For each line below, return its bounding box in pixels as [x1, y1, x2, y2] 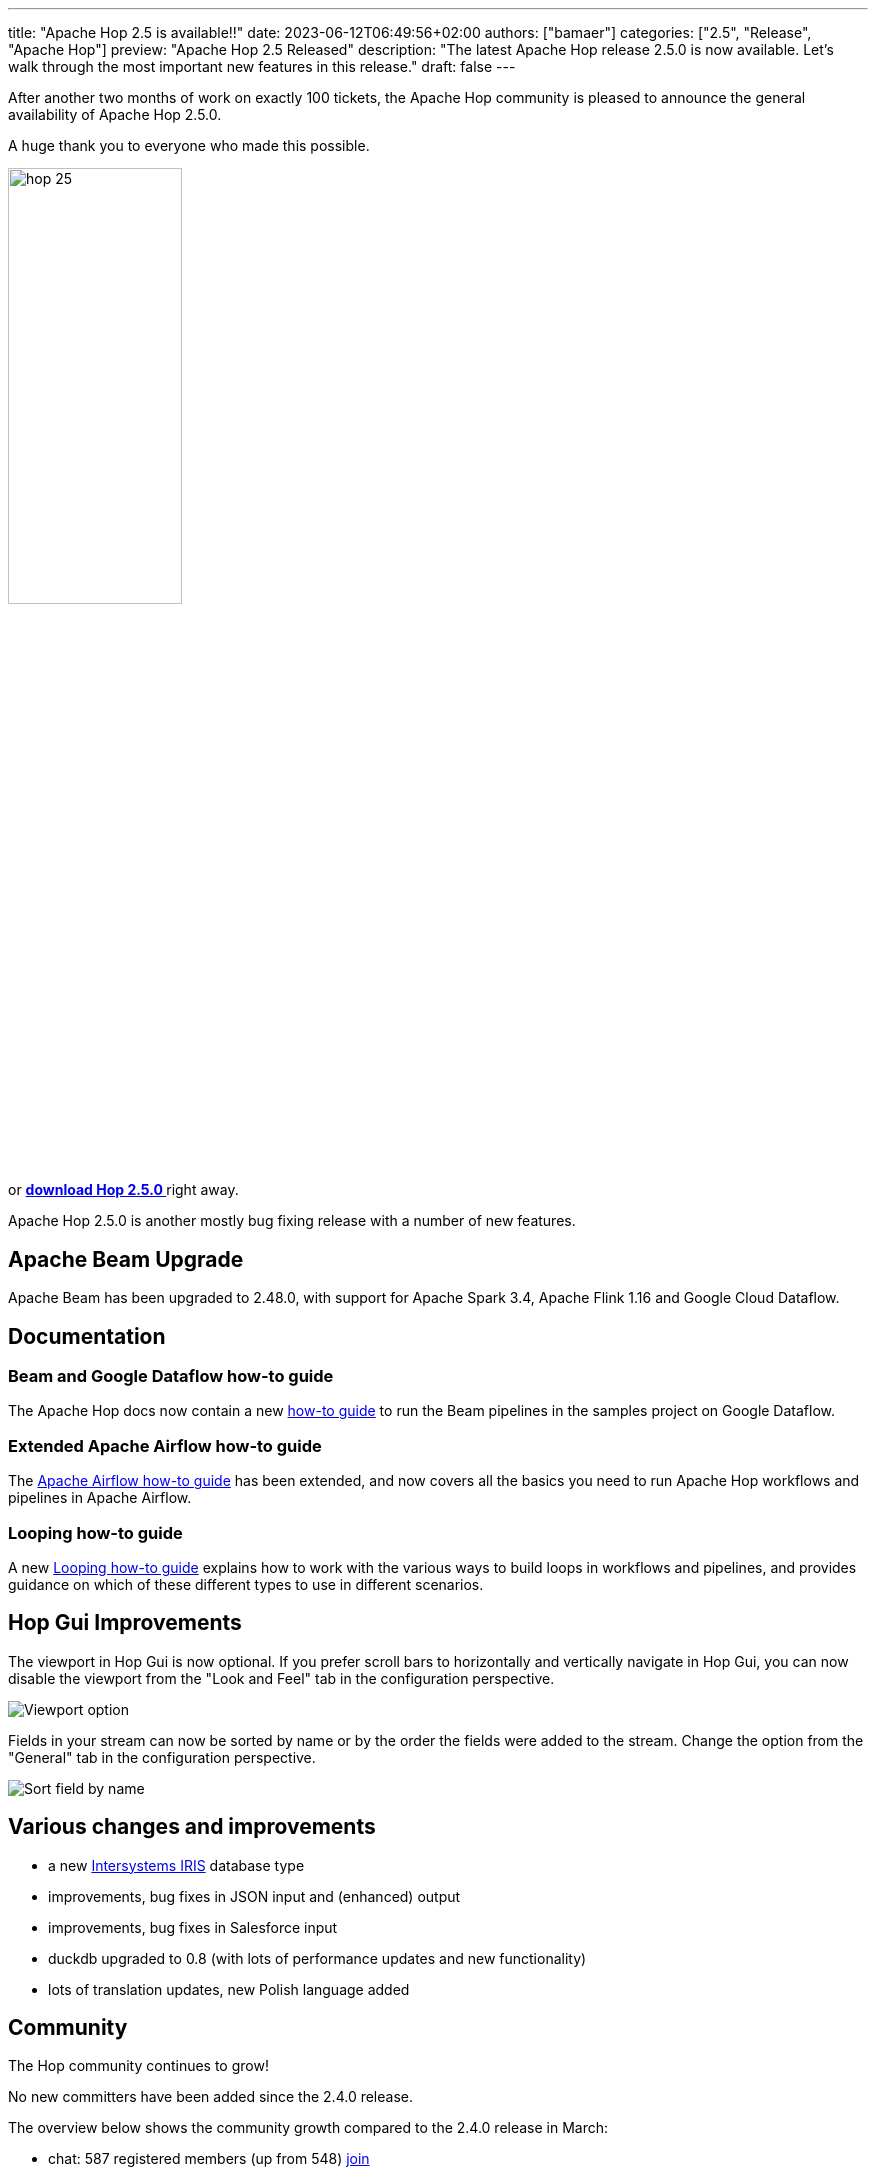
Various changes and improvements [8, 1814, 376, 1840]
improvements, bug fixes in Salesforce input [48, 1918, 338, 1936]
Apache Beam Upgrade [8, 1246, 244, 1272]
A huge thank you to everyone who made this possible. [8, 137, 370, 154]
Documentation [8, 1323, 166, 1349]
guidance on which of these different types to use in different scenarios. [8, 1575, 484, 1593]
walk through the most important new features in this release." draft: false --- [8, 58, 516, 75]
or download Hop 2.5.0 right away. [8, 1181, 239, 1199]
